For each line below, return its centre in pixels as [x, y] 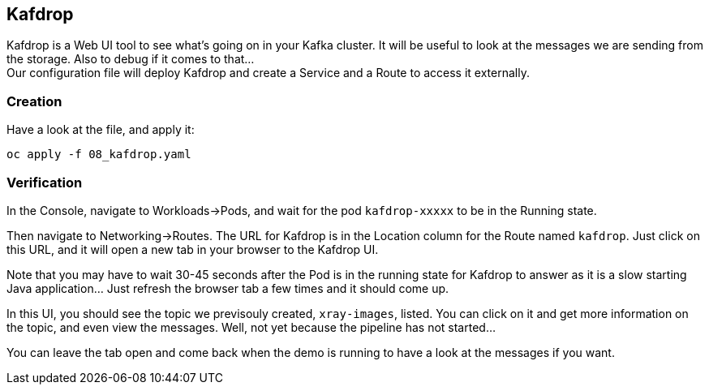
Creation [34, 101]
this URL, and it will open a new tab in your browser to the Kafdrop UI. [193, 249]
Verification [45, 182]
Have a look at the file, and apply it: [101, 130]
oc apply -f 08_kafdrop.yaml [99, 155]
